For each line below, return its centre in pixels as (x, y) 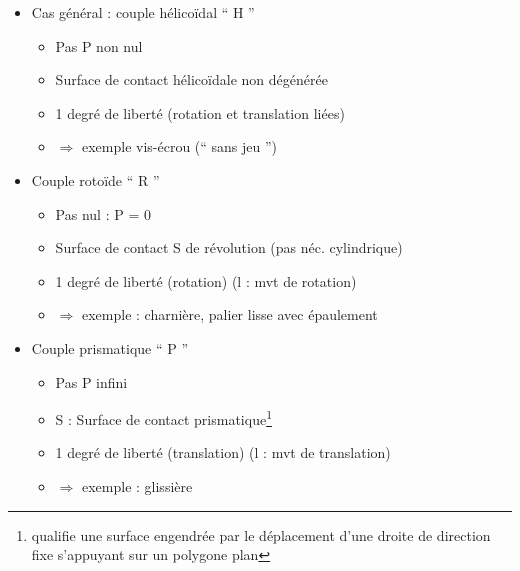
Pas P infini (91, 381)
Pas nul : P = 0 (103, 213)
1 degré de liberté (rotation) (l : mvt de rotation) (206, 280)
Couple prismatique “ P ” (110, 347)
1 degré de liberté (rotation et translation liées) (200, 112)
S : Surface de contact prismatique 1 (163, 417)
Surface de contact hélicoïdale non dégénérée (191, 79)
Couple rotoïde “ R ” (95, 179)
